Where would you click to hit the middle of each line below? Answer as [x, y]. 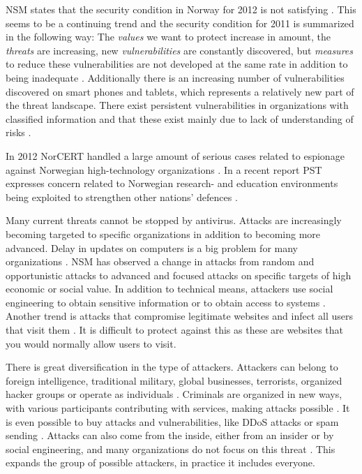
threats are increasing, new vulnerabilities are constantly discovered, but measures [179, 50]
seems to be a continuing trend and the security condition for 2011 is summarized [180, 23]
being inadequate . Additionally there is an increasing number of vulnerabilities [175, 77]
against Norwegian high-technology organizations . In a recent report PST [164, 169]
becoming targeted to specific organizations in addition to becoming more [163, 234]
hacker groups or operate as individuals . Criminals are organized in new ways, [174, 394]
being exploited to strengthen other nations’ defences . [122, 197]
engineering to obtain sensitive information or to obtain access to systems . [166, 302]
